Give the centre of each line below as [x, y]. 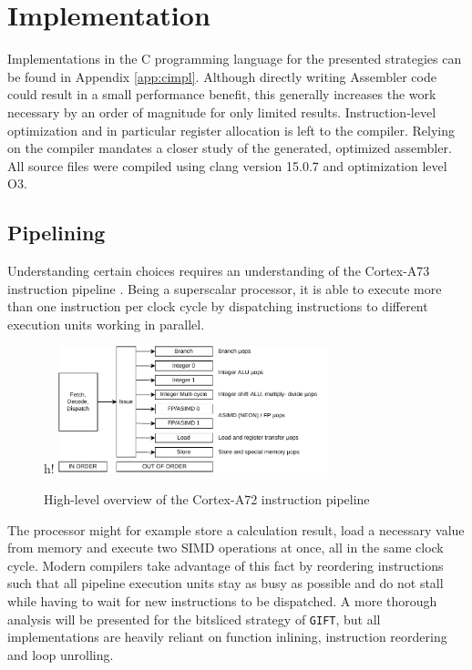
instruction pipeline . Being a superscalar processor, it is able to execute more [225, 288]
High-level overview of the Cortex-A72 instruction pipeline [207, 498]
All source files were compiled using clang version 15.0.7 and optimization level [227, 165]
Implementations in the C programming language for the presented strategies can [235, 59]
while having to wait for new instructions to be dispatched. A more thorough [222, 600]
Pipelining [56, 233]
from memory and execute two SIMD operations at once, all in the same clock [226, 548]
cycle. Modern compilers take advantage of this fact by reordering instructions [226, 565]
